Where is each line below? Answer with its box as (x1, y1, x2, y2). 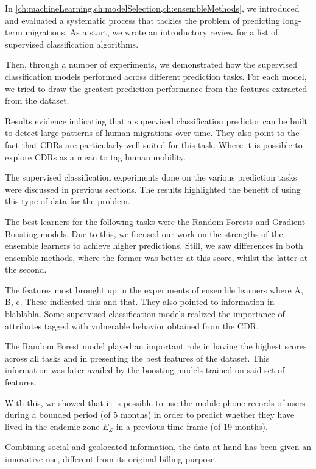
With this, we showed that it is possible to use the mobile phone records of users (5, 396, 306, 409)
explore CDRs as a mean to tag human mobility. (5, 150, 186, 163)
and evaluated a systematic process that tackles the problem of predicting (5, 13, 280, 26)
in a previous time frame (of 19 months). (116, 420, 268, 432)
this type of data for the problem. (5, 195, 130, 207)
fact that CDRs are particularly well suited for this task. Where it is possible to (5, 138, 303, 151)
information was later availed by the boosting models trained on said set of (5, 363, 285, 376)
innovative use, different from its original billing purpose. (5, 453, 217, 465)
